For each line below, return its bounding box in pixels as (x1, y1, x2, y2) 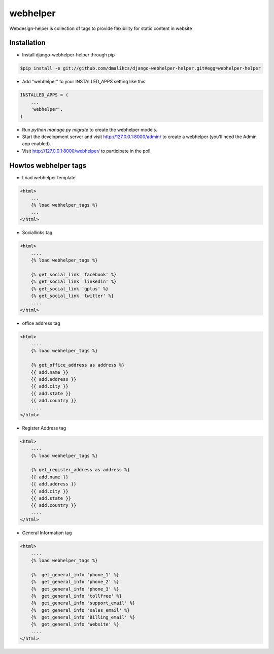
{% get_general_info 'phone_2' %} (30, 579, 119, 585)
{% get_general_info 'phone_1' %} (30, 572, 119, 577)
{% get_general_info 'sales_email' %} (30, 607, 130, 613)
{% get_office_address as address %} (30, 362, 125, 368)
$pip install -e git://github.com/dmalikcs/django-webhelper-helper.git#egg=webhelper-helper (20, 66, 261, 71)
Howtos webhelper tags (9, 161, 87, 170)
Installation (9, 39, 46, 47)
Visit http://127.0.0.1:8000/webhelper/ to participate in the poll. (22, 148, 152, 154)
